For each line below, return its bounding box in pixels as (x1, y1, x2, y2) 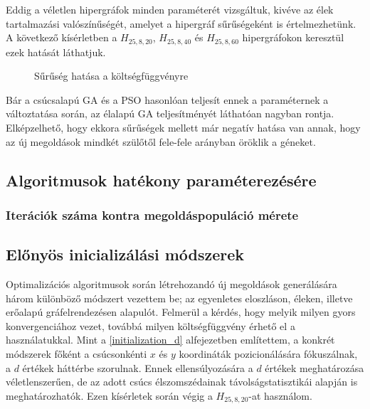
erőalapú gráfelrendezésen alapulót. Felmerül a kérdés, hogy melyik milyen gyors (6, 304, 356, 319)
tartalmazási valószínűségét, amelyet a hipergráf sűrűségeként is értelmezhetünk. (6, 16, 356, 31)
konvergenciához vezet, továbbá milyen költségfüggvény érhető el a (6, 318, 295, 333)
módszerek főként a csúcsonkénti (6, 346, 147, 361)
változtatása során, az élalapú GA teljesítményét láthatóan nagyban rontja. (6, 106, 334, 121)
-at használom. (248, 388, 312, 403)
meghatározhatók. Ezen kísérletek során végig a (6, 388, 213, 403)
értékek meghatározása (265, 360, 364, 375)
